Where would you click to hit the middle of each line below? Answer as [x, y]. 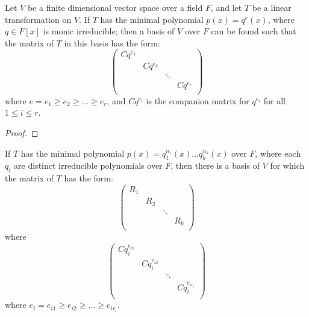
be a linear [272, 7]
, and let [226, 7]
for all [274, 100]
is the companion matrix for [198, 100]
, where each [278, 153]
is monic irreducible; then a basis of [109, 31]
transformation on [38, 19]
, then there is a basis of [215, 165]
